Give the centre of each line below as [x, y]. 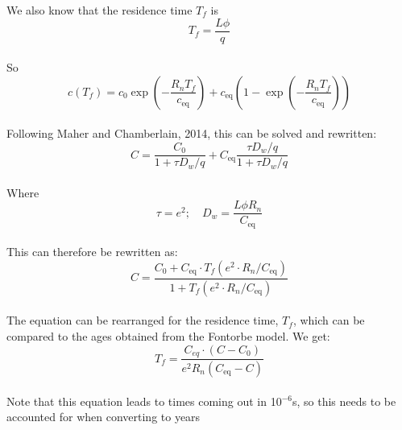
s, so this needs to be [344, 401]
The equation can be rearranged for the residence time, [143, 320]
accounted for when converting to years [104, 417]
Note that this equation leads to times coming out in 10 [144, 401]
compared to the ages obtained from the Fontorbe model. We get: [168, 336]
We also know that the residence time [99, 10]
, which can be [329, 320]
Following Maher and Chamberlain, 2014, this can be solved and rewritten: [192, 133]
